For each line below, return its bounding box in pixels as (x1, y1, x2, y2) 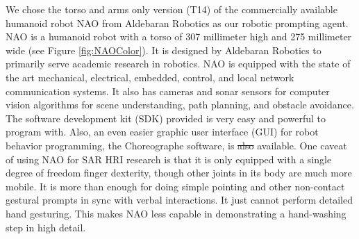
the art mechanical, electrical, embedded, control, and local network (6, 69, 294, 84)
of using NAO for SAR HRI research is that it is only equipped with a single (6, 151, 332, 166)
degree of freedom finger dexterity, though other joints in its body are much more (6, 165, 352, 180)
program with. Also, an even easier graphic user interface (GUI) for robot (6, 124, 319, 139)
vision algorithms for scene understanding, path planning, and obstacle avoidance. (6, 97, 354, 112)
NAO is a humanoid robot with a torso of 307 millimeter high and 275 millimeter (6, 29, 352, 44)
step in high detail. (6, 220, 86, 234)
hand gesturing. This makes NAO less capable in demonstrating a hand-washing (6, 206, 347, 220)
